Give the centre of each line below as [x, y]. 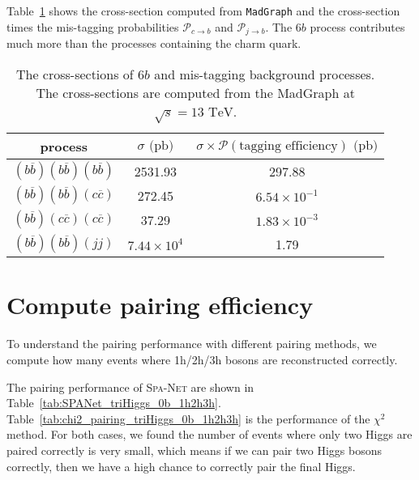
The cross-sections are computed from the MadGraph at [195, 92]
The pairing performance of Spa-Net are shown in [130, 387]
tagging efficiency [289, 145]
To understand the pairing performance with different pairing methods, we [192, 344]
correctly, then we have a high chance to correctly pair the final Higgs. [181, 466]
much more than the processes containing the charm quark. [154, 43]
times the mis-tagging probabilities [93, 26]
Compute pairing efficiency [160, 305]
